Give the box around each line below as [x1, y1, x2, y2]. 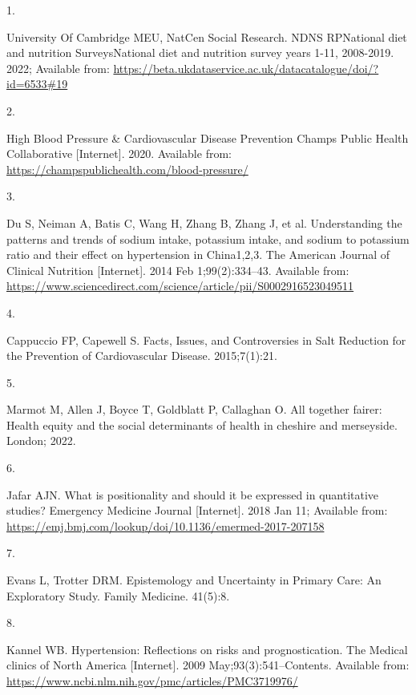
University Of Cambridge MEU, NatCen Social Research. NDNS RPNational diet [6, 28, 407, 45]
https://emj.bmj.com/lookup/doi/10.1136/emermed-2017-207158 [6, 517, 325, 534]
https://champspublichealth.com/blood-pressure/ [6, 160, 248, 177]
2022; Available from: [6, 59, 110, 76]
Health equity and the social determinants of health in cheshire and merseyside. [6, 416, 398, 433]
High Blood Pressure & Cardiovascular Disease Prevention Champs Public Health [6, 129, 409, 146]
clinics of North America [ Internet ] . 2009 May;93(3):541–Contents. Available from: [6, 657, 410, 673]
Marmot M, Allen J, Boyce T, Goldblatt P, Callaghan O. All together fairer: [6, 401, 382, 418]
